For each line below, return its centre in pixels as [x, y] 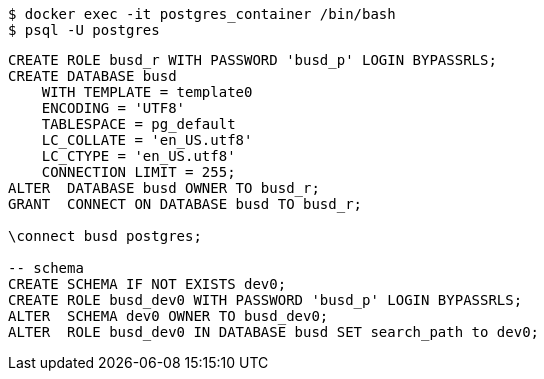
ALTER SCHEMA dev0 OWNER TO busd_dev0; [168, 316]
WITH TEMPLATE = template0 [147, 92]
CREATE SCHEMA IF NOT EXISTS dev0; [147, 284]
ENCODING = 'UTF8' [113, 108]
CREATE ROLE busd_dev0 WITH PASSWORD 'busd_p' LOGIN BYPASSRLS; [265, 300]
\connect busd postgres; [105, 236]
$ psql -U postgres [84, 30]
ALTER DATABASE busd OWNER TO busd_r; [164, 188]
